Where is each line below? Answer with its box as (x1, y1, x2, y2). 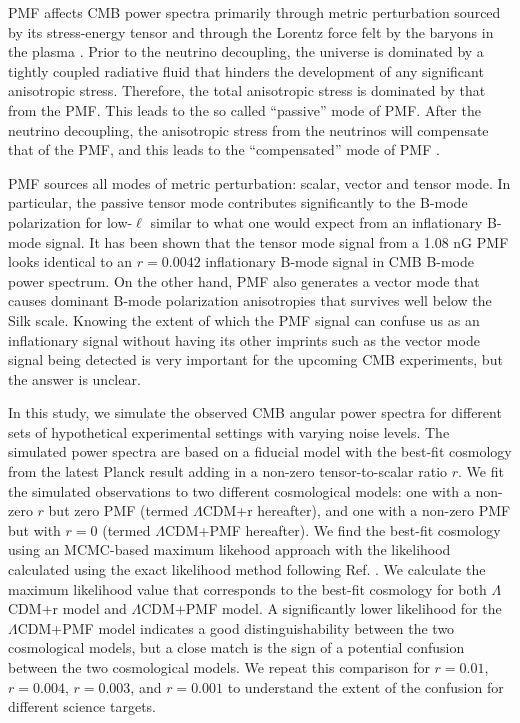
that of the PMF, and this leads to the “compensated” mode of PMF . (8, 139, 440, 160)
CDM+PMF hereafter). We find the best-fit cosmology (164, 519, 501, 540)
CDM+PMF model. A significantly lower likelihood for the (141, 598, 502, 619)
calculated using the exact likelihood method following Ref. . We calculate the (8, 559, 486, 580)
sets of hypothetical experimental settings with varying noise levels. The (8, 421, 450, 442)
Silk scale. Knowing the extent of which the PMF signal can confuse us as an (8, 309, 480, 330)
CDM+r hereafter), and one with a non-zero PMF (202, 500, 511, 521)
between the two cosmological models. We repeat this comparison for (8, 657, 430, 677)
